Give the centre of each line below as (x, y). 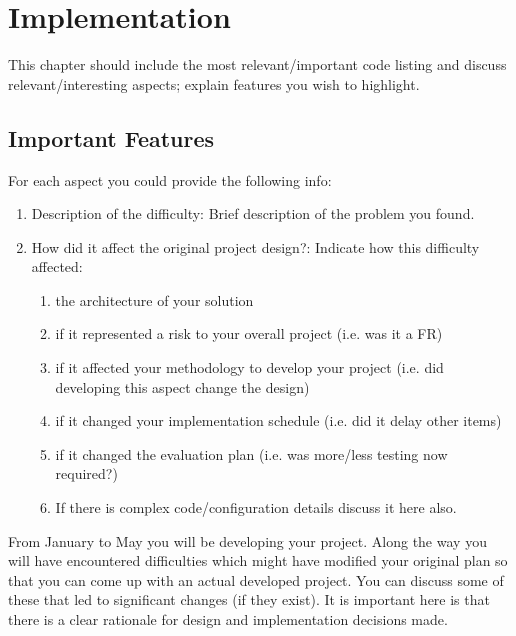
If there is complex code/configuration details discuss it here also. (256, 507)
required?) (86, 473)
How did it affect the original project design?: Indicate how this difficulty (255, 246)
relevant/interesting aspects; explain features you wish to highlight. (214, 83)
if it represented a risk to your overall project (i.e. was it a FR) (249, 333)
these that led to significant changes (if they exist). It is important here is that (249, 599)
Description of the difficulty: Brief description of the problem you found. (253, 213)
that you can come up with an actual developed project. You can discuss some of (256, 579)
